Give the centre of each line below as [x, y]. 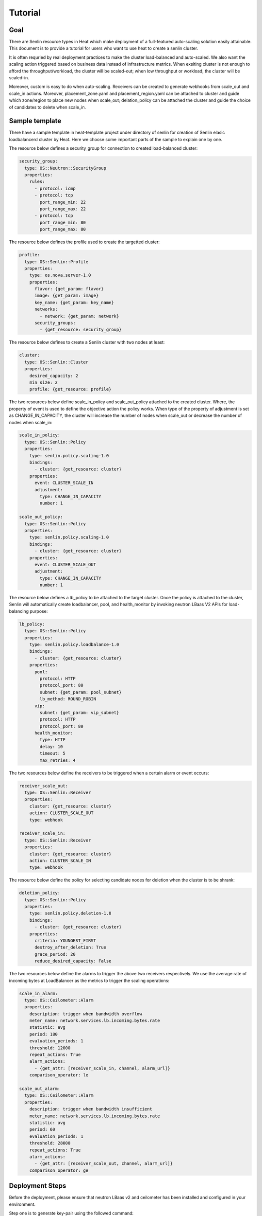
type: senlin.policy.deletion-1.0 [70, 913]
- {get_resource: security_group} [81, 330]
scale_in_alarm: [39, 993]
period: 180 [44, 1034]
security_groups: [55, 323]
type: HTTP [52, 740]
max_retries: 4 [58, 760]
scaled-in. [19, 78]
